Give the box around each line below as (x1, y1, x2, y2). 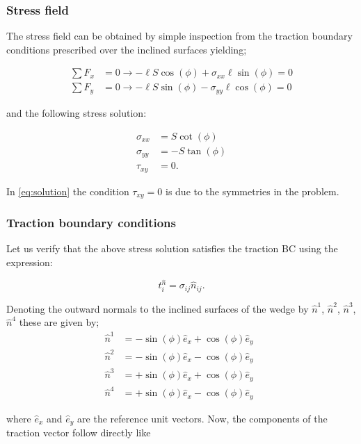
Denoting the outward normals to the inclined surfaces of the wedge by (6, 301, 309, 315)
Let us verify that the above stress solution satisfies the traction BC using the (6, 241, 338, 256)
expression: (6, 254, 53, 269)
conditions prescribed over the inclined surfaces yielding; (6, 42, 247, 56)
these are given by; (19, 315, 99, 329)
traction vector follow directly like (6, 425, 151, 440)
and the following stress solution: (6, 105, 147, 120)
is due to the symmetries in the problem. (165, 183, 339, 198)
